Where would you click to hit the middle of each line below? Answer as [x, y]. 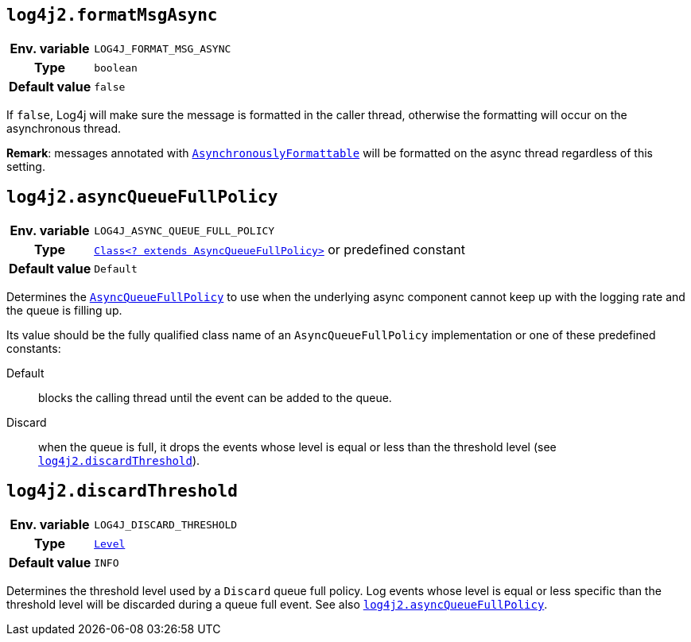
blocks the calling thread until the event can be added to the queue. [215, 398]
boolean [116, 68]
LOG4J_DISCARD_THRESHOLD [166, 524]
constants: [34, 349]
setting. [26, 167]
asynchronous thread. [64, 129]
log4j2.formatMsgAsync [112, 15]
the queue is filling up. [64, 311]
